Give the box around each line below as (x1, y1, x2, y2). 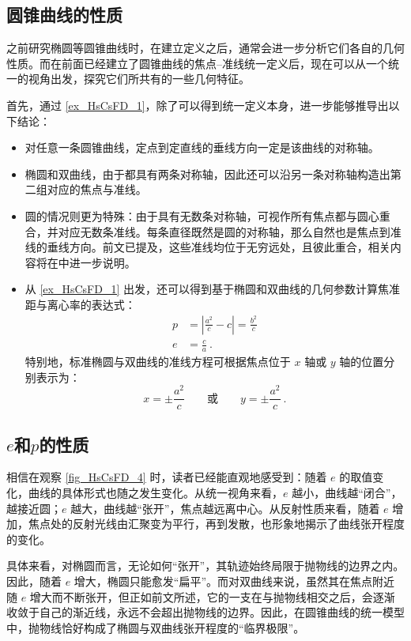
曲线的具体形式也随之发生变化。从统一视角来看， (28, 485, 283, 501)
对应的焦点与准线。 (47, 181, 147, 198)
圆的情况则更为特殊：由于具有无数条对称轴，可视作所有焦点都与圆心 (25, 207, 379, 224)
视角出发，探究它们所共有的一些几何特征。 (28, 70, 250, 87)
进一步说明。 (69, 254, 136, 270)
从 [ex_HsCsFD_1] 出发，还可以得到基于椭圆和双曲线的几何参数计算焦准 (25, 281, 401, 297)
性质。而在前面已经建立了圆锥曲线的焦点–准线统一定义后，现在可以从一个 (6, 55, 388, 71)
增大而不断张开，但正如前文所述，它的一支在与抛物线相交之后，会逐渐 (29, 588, 395, 605)
